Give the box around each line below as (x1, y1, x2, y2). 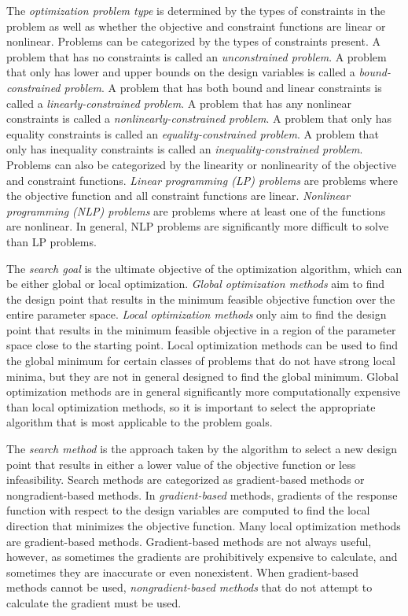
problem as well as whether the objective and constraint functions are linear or (6, 17, 386, 34)
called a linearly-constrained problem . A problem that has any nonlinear (6, 94, 352, 111)
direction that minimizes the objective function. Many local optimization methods (6, 518, 401, 533)
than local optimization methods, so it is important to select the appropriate (6, 398, 376, 415)
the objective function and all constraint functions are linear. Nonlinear (6, 187, 351, 204)
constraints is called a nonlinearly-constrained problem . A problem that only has (6, 110, 392, 127)
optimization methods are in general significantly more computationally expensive (6, 383, 401, 400)
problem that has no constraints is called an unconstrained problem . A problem (6, 48, 387, 65)
